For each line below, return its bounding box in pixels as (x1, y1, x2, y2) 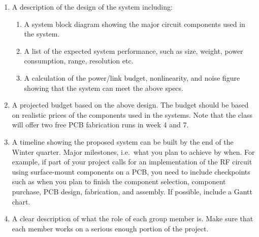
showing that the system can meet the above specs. (24, 82, 183, 93)
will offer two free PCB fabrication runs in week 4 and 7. (12, 119, 189, 130)
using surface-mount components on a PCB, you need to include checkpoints (12, 166, 250, 177)
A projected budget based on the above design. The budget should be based (12, 99, 249, 110)
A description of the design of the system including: (12, 2, 173, 12)
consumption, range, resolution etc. (24, 55, 134, 66)
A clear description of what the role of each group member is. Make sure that (12, 213, 253, 224)
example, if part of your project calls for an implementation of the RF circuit (12, 156, 252, 167)
